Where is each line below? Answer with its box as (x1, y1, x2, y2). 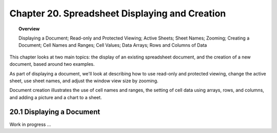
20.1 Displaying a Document (9, 108, 101, 117)
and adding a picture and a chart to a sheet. (9, 94, 102, 100)
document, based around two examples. (9, 61, 95, 67)
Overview (18, 26, 40, 32)
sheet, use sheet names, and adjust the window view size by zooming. (9, 78, 159, 84)
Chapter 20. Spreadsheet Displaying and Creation (9, 8, 226, 19)
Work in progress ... (9, 121, 51, 127)
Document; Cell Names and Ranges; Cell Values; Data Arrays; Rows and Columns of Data (18, 42, 207, 48)
